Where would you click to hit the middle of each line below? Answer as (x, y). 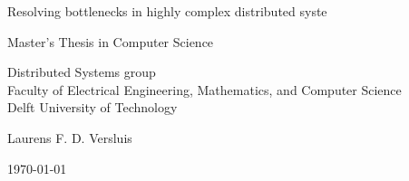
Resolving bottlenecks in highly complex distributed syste (167, 11)
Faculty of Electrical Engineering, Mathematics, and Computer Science (204, 89)
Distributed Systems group (82, 72)
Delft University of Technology (93, 107)
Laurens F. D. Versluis (70, 137)
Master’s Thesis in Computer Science (111, 41)
